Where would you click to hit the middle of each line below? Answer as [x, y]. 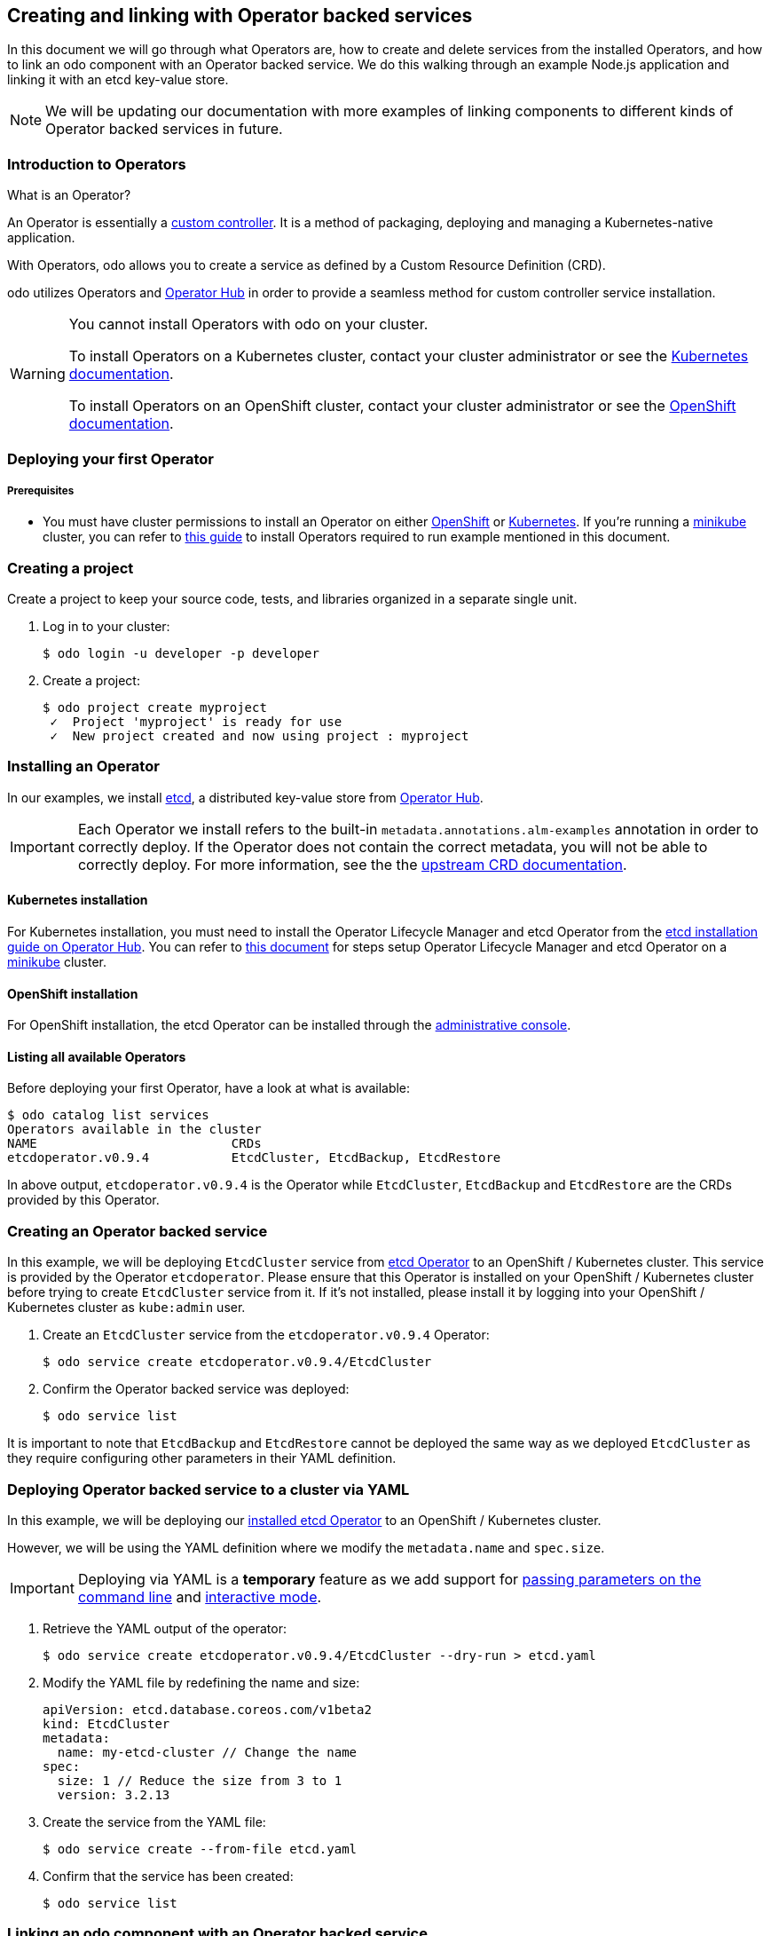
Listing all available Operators [97, 1056]
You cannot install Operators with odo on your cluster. [248, 324]
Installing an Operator [83, 766]
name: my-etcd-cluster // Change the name [207, 1752]
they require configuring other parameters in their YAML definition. [202, 1458]
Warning [38, 374]
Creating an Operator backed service [138, 1231]
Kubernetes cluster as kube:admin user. [126, 1308]
